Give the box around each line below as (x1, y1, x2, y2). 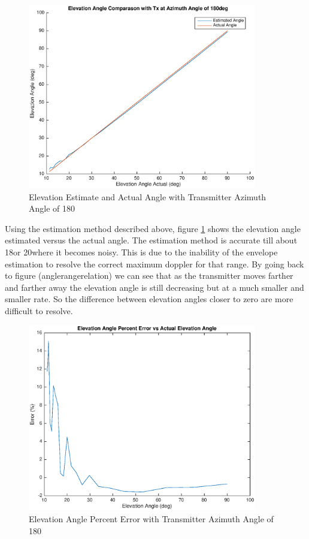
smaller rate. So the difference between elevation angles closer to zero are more (5, 293, 293, 305)
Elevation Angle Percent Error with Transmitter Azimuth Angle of (29, 512, 274, 525)
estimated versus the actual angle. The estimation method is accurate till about (5, 234, 298, 246)
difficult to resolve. (5, 304, 73, 317)
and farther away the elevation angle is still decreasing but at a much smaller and (5, 281, 304, 293)
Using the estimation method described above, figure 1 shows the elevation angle (5, 222, 301, 234)
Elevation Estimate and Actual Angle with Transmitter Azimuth (29, 190, 266, 203)
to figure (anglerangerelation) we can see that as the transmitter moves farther (5, 269, 293, 282)
